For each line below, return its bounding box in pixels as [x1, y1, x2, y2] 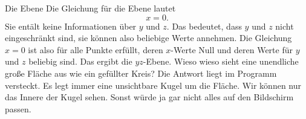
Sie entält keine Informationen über [5, 19, 137, 32]
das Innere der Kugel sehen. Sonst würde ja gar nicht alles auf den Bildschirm [5, 91, 294, 103]
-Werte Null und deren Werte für [171, 43, 293, 56]
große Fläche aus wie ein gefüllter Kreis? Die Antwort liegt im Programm [5, 66, 277, 79]
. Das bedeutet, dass [166, 19, 242, 32]
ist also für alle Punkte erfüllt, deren [28, 43, 163, 56]
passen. [5, 102, 31, 115]
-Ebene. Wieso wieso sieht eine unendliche [143, 55, 299, 68]
